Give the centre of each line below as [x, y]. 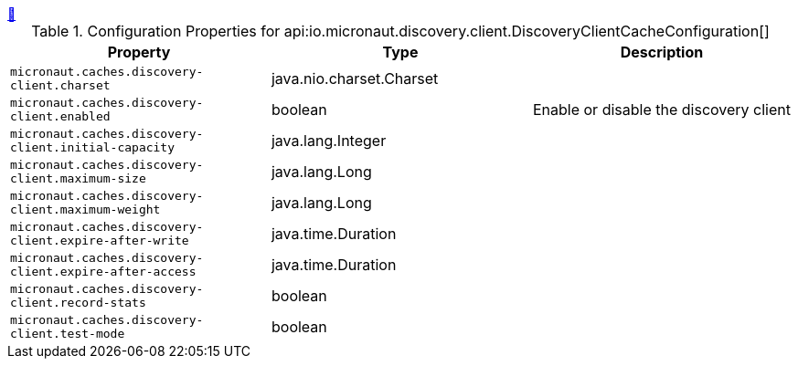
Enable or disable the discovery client [661, 110]
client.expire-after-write [100, 241]
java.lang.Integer [329, 141]
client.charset [60, 85]
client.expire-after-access [103, 272]
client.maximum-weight [85, 209]
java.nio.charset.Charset [355, 78]
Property [139, 52]
